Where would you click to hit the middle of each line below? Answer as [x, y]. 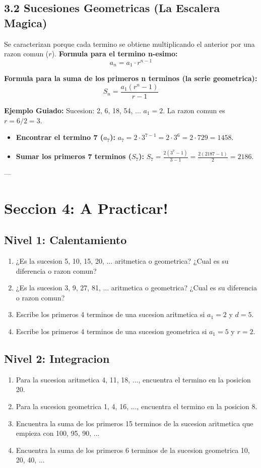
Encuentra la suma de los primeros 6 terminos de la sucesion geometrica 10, [133, 450]
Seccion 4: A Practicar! [86, 208]
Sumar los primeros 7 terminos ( [74, 156]
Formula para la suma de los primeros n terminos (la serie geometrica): [131, 78]
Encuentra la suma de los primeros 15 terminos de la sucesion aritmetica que [135, 423]
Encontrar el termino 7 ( [60, 137]
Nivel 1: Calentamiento [66, 240]
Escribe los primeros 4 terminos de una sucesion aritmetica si [110, 314]
